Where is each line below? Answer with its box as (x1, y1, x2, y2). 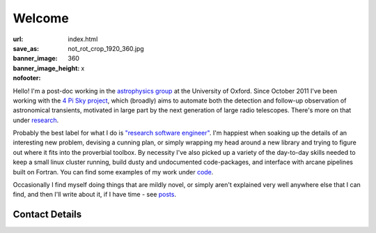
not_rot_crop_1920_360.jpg (68, 44, 144, 52)
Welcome (13, 10, 69, 26)
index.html (68, 35, 98, 43)
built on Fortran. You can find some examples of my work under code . (13, 167, 214, 176)
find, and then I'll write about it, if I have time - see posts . (13, 190, 177, 199)
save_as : (13, 44, 40, 52)
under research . (13, 116, 59, 124)
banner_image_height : (13, 63, 80, 73)
